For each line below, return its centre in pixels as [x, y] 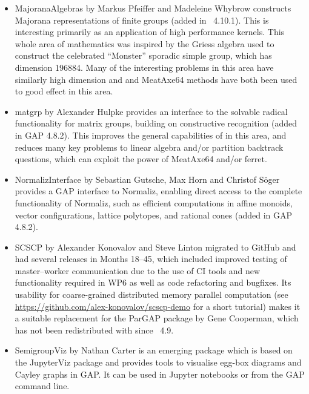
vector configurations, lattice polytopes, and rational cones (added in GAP [154, 215]
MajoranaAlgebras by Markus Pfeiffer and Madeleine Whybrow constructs [153, 8]
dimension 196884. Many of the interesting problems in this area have [144, 67]
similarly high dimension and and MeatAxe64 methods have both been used [156, 79]
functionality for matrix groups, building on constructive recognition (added [156, 123]
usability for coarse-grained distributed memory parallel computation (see [151, 294]
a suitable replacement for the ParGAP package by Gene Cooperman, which [157, 318]
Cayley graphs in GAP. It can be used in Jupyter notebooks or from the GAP [160, 374]
